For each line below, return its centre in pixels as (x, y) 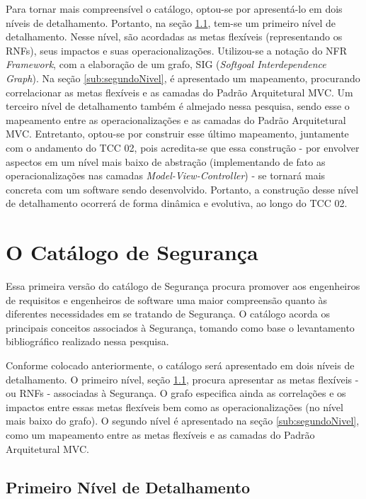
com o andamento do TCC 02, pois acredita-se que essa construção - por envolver (183, 147)
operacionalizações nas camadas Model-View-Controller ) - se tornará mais (166, 175)
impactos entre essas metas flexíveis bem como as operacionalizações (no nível (175, 407)
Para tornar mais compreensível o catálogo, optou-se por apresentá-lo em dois (174, 9)
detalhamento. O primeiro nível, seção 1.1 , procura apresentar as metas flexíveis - (182, 379)
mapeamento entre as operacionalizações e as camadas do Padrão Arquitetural (176, 119)
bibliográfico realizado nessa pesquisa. (87, 341)
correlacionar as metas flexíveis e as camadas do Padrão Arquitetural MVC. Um (179, 92)
